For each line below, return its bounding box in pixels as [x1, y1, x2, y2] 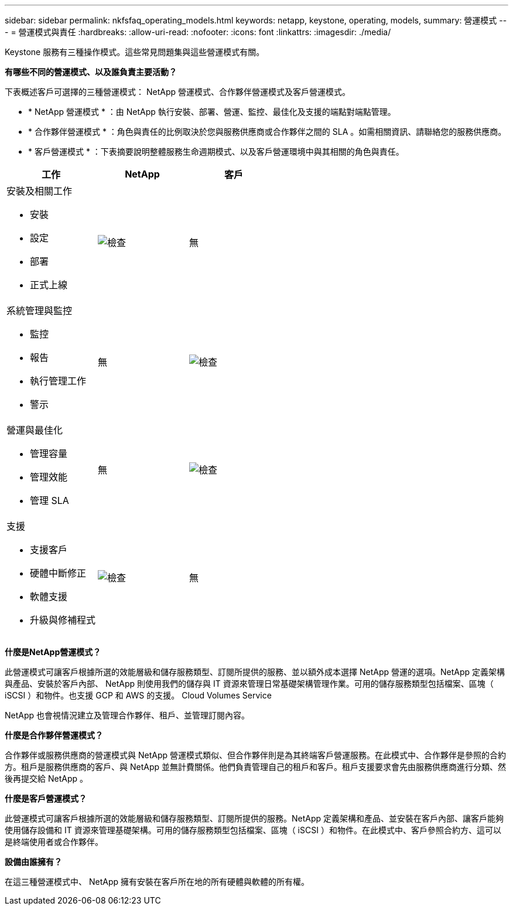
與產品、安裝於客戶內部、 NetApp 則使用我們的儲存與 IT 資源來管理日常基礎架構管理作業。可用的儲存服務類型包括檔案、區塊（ [5, 679, 494, 689]
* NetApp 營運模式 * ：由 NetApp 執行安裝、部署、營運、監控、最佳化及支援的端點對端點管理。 [28, 107, 396, 117]
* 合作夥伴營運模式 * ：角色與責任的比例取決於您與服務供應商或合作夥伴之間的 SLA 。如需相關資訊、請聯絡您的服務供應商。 [28, 127, 507, 137]
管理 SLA [30, 495, 69, 506]
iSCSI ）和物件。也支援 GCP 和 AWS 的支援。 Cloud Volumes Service [5, 690, 272, 700]
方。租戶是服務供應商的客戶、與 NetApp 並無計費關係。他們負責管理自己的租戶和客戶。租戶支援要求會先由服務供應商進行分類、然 [5, 762, 506, 772]
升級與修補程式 [30, 614, 96, 626]
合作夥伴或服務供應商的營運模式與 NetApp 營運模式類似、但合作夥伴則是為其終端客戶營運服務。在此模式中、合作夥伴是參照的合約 [5, 750, 506, 760]
